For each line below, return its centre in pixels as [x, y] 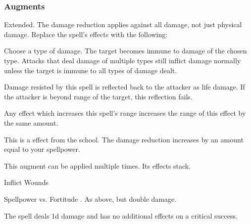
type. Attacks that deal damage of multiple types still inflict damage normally [123, 60]
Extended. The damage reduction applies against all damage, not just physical [123, 24]
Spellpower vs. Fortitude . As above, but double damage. [90, 199]
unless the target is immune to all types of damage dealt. [91, 70]
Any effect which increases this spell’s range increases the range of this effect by [125, 113]
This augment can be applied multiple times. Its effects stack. [98, 165]
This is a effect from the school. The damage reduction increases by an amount [124, 139]
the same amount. [31, 122]
